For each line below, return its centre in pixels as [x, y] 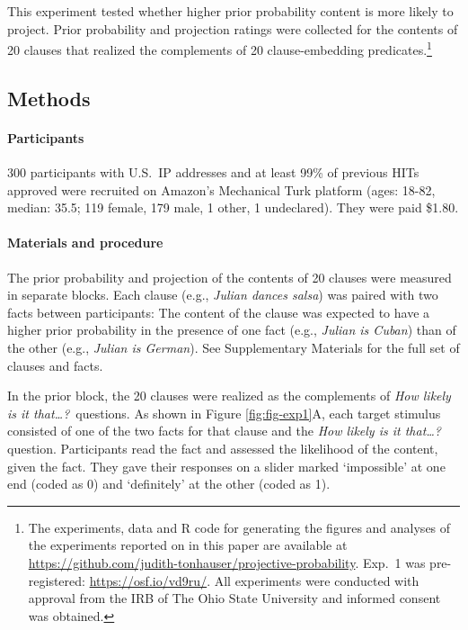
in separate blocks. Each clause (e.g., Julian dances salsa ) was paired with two [223, 295]
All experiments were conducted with [317, 580]
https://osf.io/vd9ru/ [148, 580]
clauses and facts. [55, 365]
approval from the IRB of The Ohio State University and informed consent [234, 598]
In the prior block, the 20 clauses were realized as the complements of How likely [229, 396]
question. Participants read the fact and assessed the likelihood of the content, [223, 448]
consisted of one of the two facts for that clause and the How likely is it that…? [225, 431]
